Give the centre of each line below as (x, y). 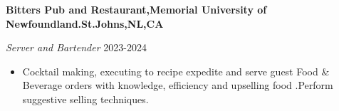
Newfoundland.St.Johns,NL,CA (85, 23)
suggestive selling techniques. (85, 99)
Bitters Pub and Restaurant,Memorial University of (136, 9)
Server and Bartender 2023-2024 (76, 47)
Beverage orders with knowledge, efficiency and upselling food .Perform (178, 85)
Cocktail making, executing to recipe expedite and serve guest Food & (176, 71)
